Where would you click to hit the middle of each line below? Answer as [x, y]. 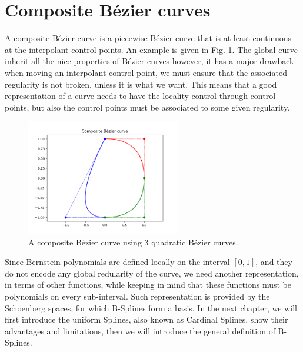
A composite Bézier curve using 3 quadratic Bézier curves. [133, 242]
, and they [274, 262]
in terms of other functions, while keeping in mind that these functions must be [148, 285]
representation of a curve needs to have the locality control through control [140, 96]
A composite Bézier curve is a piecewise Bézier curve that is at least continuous [148, 38]
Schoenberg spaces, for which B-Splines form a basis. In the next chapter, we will [151, 308]
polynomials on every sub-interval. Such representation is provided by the [137, 296]
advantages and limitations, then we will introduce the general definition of [140, 331]
